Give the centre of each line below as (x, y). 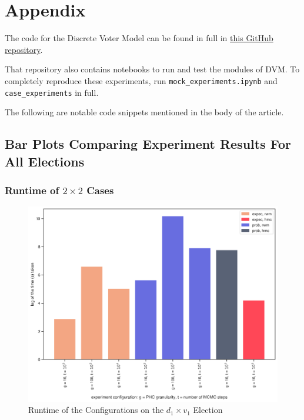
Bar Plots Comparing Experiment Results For (148, 144)
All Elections (45, 161)
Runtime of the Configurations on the (96, 410)
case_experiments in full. (52, 92)
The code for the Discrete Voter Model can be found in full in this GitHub (139, 38)
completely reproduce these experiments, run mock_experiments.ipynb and (141, 80)
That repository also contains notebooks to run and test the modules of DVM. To (152, 69)
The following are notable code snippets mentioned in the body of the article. (144, 112)
